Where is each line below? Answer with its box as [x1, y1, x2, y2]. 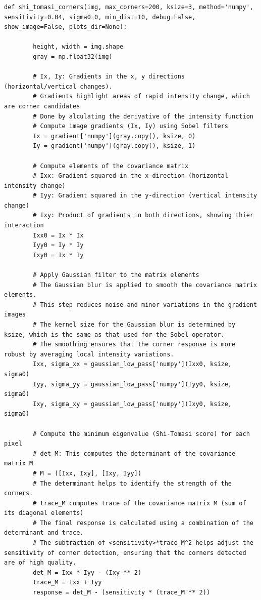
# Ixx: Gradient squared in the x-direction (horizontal [33, 172, 228, 180]
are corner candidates [4, 102, 80, 110]
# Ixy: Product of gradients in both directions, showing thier [33, 212, 253, 219]
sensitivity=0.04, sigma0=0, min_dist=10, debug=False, [4, 13, 196, 21]
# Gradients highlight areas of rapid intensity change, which [33, 93, 250, 100]
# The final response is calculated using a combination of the [33, 519, 253, 527]
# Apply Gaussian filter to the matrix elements [33, 271, 199, 279]
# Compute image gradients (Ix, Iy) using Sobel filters [33, 123, 228, 130]
